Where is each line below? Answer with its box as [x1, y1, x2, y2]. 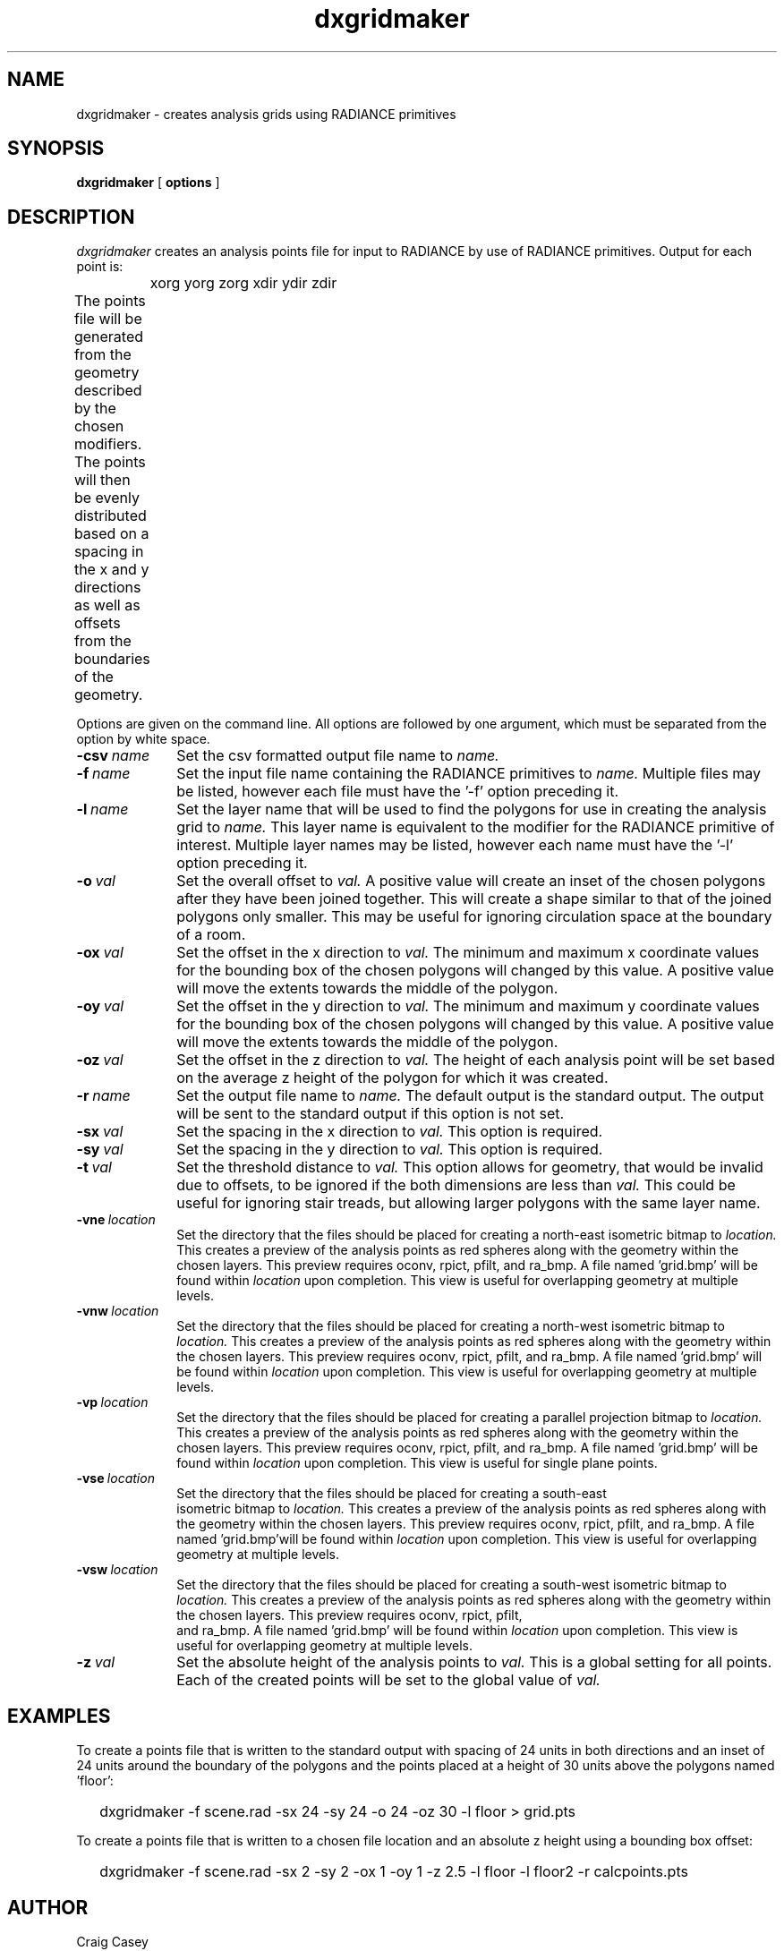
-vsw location [76, 1562, 158, 1578]
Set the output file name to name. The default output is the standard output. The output [176, 1086, 764, 1105]
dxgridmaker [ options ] [76, 175, 220, 191]
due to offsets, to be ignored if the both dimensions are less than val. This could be [176, 1176, 736, 1195]
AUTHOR [7, 1896, 89, 1919]
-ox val [76, 943, 124, 962]
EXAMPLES [7, 1704, 111, 1727]
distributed [73, 507, 147, 525]
